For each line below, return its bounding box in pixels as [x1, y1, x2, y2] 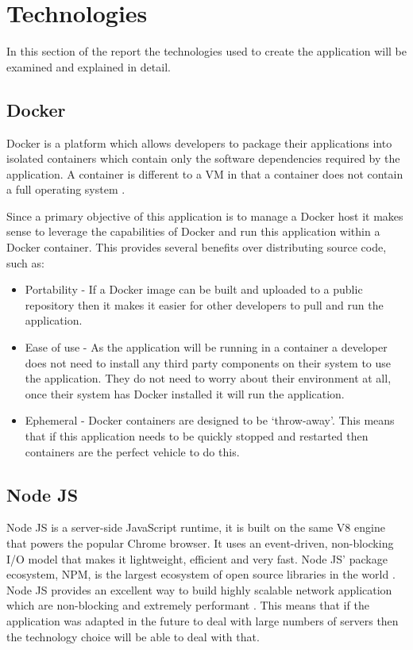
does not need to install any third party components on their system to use [25, 354, 392, 371]
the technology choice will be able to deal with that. [6, 628, 260, 644]
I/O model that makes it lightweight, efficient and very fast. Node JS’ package [6, 550, 388, 567]
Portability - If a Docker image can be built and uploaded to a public [25, 281, 363, 298]
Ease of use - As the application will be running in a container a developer [25, 339, 388, 356]
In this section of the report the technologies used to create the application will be [6, 43, 407, 60]
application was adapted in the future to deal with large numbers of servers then [6, 612, 399, 629]
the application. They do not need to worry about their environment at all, [25, 370, 392, 387]
